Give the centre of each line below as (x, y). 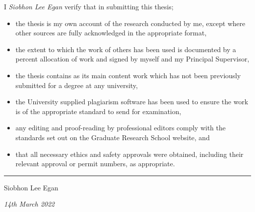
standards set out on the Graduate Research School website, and (113, 137)
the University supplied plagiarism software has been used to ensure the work (132, 102)
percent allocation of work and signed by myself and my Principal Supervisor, (132, 59)
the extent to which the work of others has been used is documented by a (126, 49)
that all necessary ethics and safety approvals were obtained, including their (129, 154)
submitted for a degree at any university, (76, 85)
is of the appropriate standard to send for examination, (98, 111)
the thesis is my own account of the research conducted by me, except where (130, 23)
